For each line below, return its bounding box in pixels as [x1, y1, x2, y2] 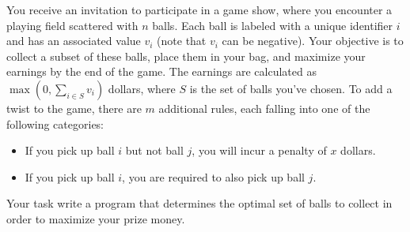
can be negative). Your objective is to [222, 32, 404, 49]
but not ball [125, 142, 184, 159]
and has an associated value [6, 32, 141, 49]
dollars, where [108, 80, 176, 96]
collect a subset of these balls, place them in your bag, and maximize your [6, 47, 366, 64]
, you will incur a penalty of [192, 142, 327, 159]
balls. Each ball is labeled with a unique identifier [152, 17, 393, 33]
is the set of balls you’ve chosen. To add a [189, 80, 393, 96]
